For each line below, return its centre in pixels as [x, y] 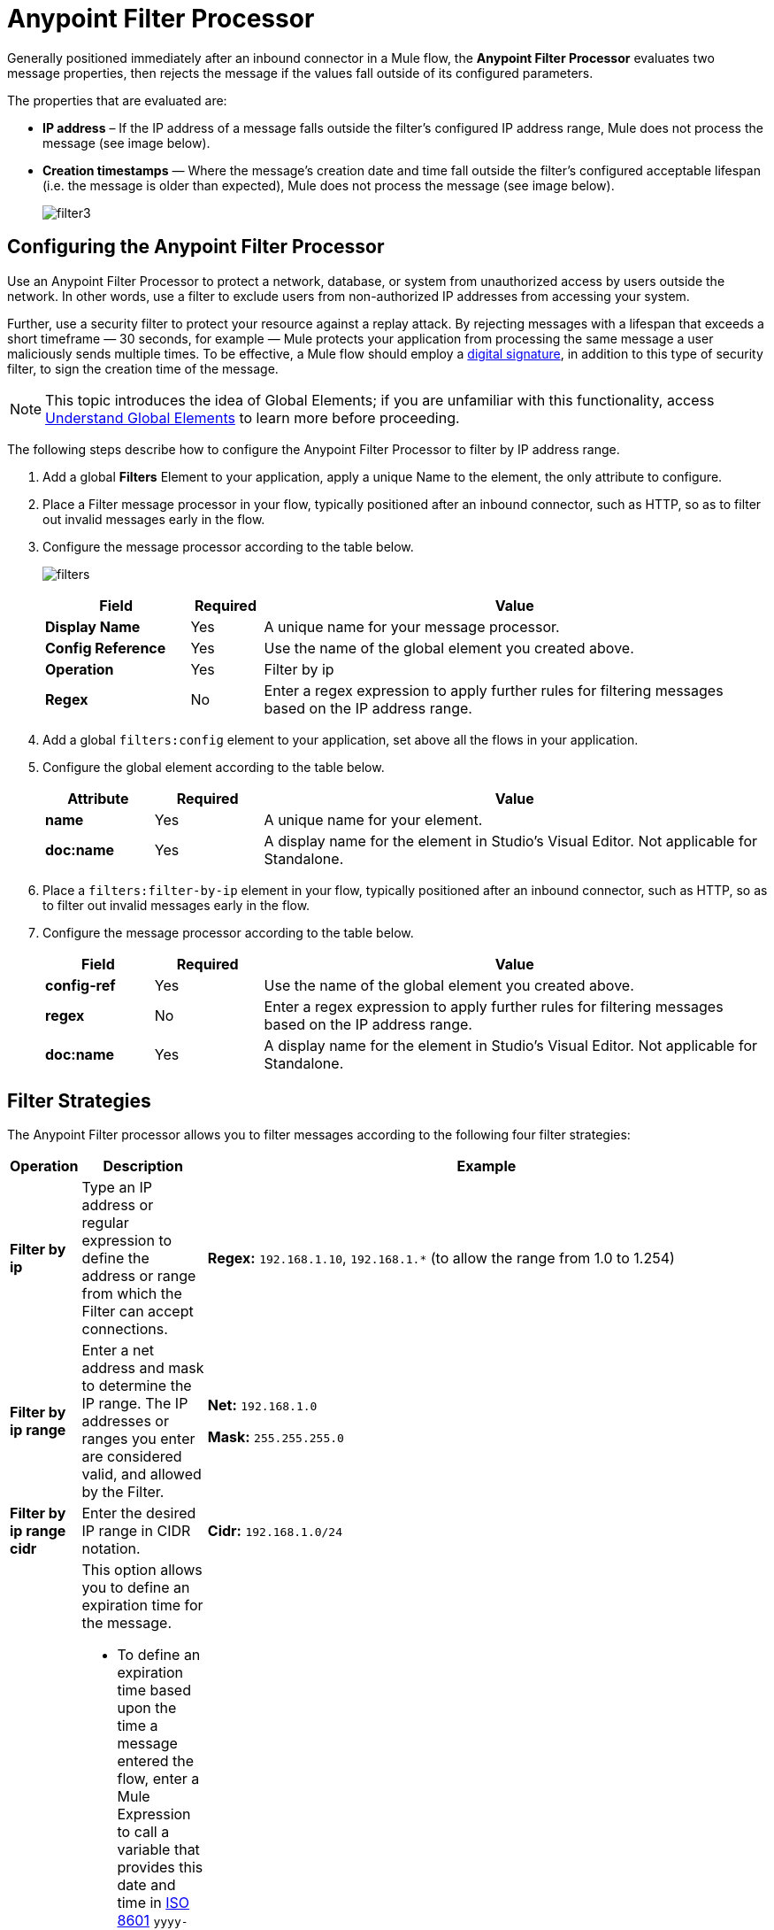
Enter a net [118, 1351]
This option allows [142, 1570]
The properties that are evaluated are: [117, 100]
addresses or [125, 1421]
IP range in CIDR [136, 1531]
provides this [160, 1868]
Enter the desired [139, 1513]
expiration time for [142, 1606]
